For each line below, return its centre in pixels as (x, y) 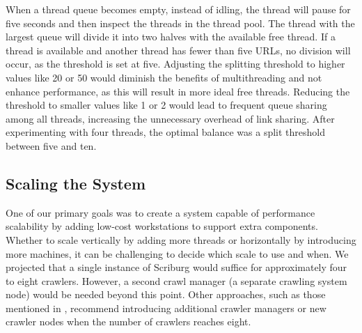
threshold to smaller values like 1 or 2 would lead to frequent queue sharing (166, 105)
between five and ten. (51, 145)
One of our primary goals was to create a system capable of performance (160, 212)
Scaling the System (76, 183)
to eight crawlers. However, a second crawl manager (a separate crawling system (176, 280)
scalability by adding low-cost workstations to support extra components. (162, 226)
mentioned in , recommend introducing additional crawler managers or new (166, 308)
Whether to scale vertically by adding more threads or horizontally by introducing (181, 239)
